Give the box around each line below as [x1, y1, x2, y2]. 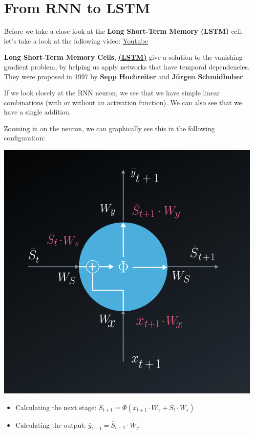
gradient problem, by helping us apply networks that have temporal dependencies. [4, 61, 250, 71]
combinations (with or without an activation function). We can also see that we [4, 97, 242, 107]
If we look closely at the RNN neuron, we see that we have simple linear [4, 88, 220, 98]
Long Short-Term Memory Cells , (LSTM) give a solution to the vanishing [4, 52, 243, 62]
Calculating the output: [15, 419, 86, 430]
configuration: [4, 133, 45, 143]
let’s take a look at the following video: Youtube [4, 35, 148, 46]
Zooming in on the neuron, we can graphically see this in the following [4, 123, 215, 133]
